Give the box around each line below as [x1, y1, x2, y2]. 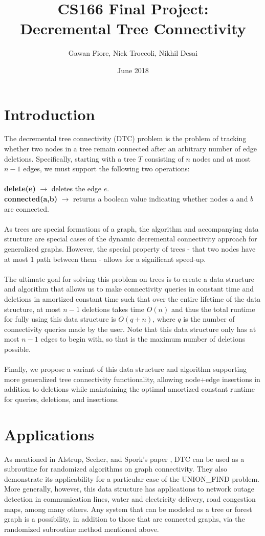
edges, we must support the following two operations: [23, 163, 190, 174]
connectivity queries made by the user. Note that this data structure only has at [4, 323, 256, 334]
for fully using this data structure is [4, 314, 116, 324]
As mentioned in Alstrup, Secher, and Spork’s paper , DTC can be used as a [4, 453, 245, 464]
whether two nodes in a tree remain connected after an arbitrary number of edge [4, 143, 257, 154]
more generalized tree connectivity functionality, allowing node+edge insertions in [4, 373, 260, 384]
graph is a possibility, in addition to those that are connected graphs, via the [4, 513, 245, 524]
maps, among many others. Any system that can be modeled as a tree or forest [4, 503, 252, 514]
